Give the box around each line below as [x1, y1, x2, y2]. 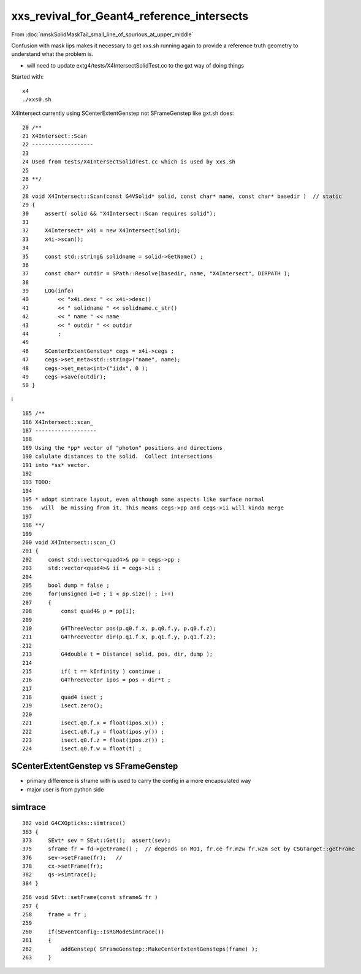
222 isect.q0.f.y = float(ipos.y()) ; [22, 728, 165, 735]
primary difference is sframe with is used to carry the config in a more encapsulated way [26, 777, 251, 785]
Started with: [11, 73, 44, 81]
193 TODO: [22, 479, 51, 485]
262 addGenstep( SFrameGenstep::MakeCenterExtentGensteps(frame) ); [22, 945, 259, 952]
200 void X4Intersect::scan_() [22, 539, 116, 546]
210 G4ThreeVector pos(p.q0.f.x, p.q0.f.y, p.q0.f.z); [22, 624, 216, 632]
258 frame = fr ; [22, 911, 87, 918]
